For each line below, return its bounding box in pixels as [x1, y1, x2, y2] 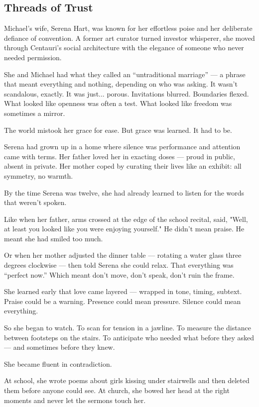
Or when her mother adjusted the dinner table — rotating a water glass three [4, 250, 242, 260]
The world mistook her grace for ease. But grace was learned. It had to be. [4, 124, 232, 135]
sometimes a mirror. [4, 107, 65, 118]
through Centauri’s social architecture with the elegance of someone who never [4, 42, 244, 53]
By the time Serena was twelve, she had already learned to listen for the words [4, 187, 245, 198]
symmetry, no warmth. [4, 170, 73, 181]
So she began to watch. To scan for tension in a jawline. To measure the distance [4, 322, 251, 333]
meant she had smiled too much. [4, 233, 103, 243]
